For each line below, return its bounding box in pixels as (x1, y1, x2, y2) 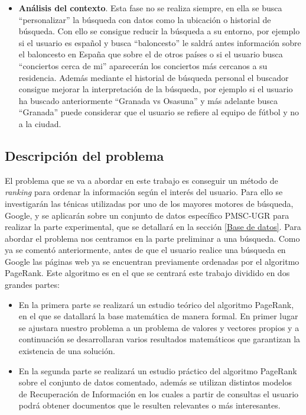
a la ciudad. (18, 117, 61, 129)
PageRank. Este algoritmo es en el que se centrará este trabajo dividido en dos (5, 267, 290, 279)
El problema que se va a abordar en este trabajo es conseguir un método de (5, 174, 278, 186)
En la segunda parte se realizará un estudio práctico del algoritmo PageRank (18, 364, 297, 377)
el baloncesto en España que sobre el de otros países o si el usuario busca (18, 48, 283, 60)
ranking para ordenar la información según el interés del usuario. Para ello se (5, 186, 283, 198)
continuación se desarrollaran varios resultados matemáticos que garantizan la (18, 333, 301, 345)
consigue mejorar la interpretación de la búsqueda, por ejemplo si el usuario (18, 83, 293, 95)
